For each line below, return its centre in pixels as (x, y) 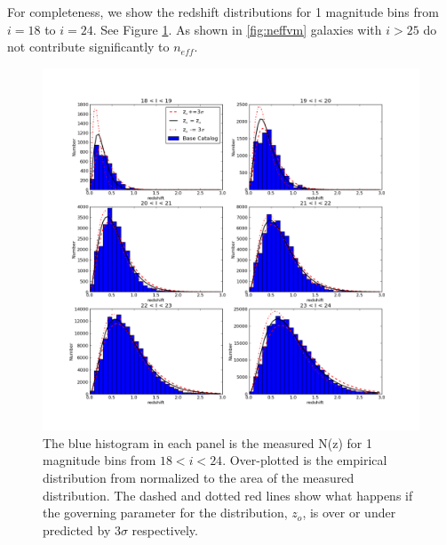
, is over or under (349, 513)
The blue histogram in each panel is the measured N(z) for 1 (207, 442)
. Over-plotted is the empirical (305, 460)
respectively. (165, 529)
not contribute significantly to (88, 47)
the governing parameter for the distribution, (165, 513)
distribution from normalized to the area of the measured (199, 477)
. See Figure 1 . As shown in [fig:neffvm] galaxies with (237, 29)
